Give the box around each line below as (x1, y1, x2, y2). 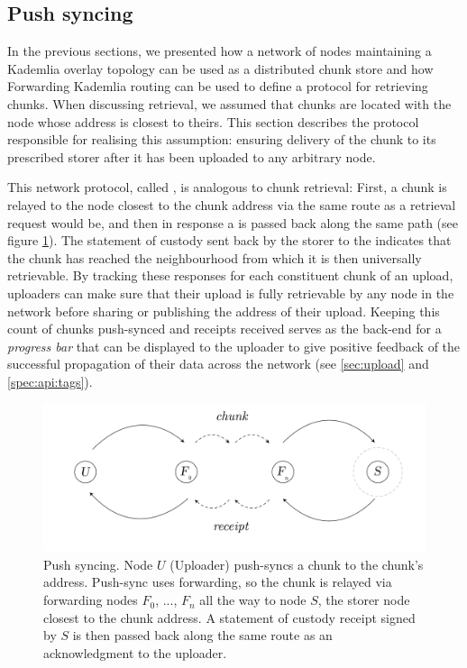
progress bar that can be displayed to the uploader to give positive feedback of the (7, 336, 461, 355)
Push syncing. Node (43, 554, 153, 573)
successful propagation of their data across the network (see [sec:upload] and (7, 354, 429, 373)
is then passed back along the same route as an (72, 626, 333, 645)
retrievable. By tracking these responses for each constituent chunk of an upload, (7, 266, 453, 285)
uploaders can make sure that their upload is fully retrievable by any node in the (7, 283, 454, 302)
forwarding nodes (43, 590, 138, 609)
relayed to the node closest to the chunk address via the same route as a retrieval (7, 195, 456, 214)
